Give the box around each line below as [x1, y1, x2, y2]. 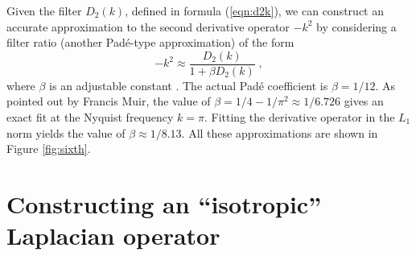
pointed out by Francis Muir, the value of [6, 93, 211, 109]
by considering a [316, 18, 397, 35]
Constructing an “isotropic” [6, 188, 322, 220]
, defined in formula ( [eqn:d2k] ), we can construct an [125, 2, 384, 19]
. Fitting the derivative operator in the [204, 109, 395, 126]
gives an [344, 93, 384, 109]
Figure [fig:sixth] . [6, 140, 91, 157]
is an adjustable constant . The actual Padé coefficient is [49, 76, 328, 93]
